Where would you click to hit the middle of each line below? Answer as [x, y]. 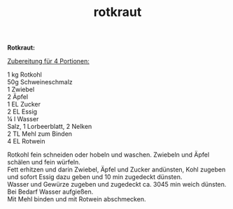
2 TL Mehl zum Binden [40, 134]
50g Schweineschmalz [40, 82]
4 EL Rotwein [26, 141]
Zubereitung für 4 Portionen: [48, 61]
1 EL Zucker [24, 104]
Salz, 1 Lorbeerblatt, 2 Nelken [50, 127]
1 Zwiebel [21, 90]
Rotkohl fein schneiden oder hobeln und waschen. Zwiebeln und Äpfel [108, 155]
